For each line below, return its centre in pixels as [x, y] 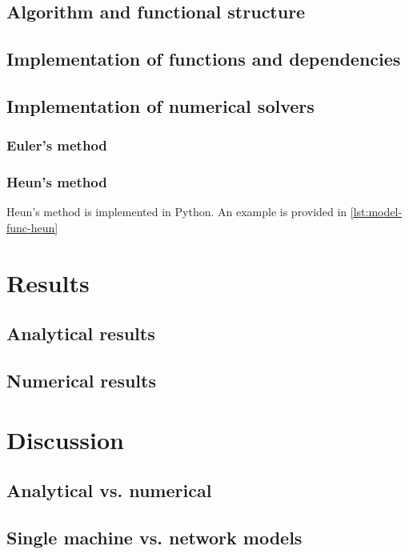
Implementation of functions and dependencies [204, 59]
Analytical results [81, 333]
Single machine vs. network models [154, 538]
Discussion [65, 439]
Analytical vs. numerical [109, 490]
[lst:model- [376, 212]
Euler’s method [57, 145]
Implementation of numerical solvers [160, 105]
